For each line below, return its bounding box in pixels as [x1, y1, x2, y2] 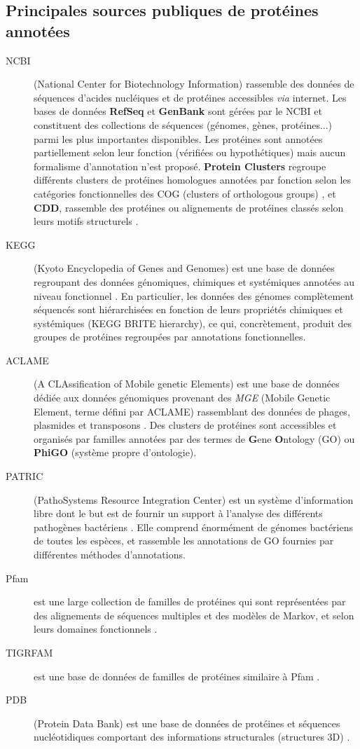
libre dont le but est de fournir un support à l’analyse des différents [34, 506, 323, 521]
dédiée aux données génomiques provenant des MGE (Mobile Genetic [34, 390, 331, 405]
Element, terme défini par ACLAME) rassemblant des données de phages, [34, 404, 350, 418]
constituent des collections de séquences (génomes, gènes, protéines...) [34, 117, 333, 132]
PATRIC [6, 469, 43, 483]
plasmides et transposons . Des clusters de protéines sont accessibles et [34, 418, 337, 432]
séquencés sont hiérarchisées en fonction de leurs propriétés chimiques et [34, 302, 343, 317]
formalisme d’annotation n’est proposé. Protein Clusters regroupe [34, 158, 326, 173]
